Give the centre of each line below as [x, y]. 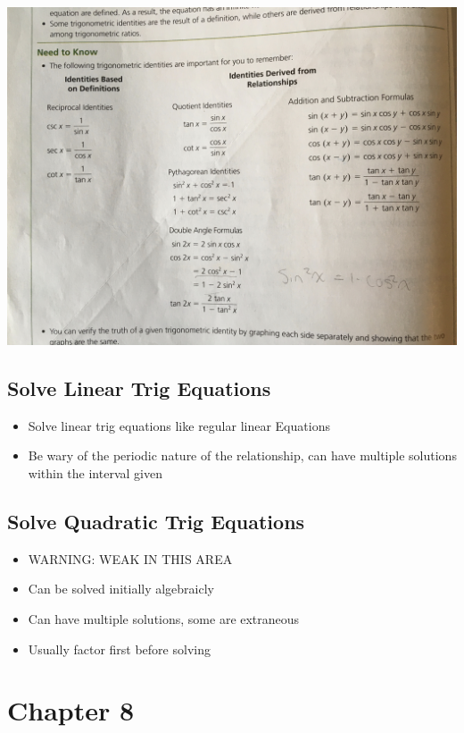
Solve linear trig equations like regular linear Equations [179, 425]
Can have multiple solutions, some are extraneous [164, 618]
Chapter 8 [71, 710]
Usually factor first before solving [119, 649]
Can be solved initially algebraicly [121, 589]
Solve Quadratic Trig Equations [156, 521]
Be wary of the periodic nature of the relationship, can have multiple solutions [242, 455]
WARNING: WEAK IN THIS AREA [130, 558]
